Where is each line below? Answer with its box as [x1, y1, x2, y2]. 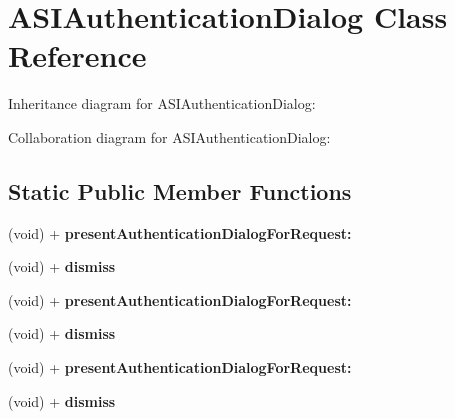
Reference [8, 35, 147, 76]
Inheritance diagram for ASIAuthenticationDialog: [8, 93, 316, 114]
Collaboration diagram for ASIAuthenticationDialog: [8, 126, 331, 147]
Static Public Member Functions [8, 175, 352, 206]
